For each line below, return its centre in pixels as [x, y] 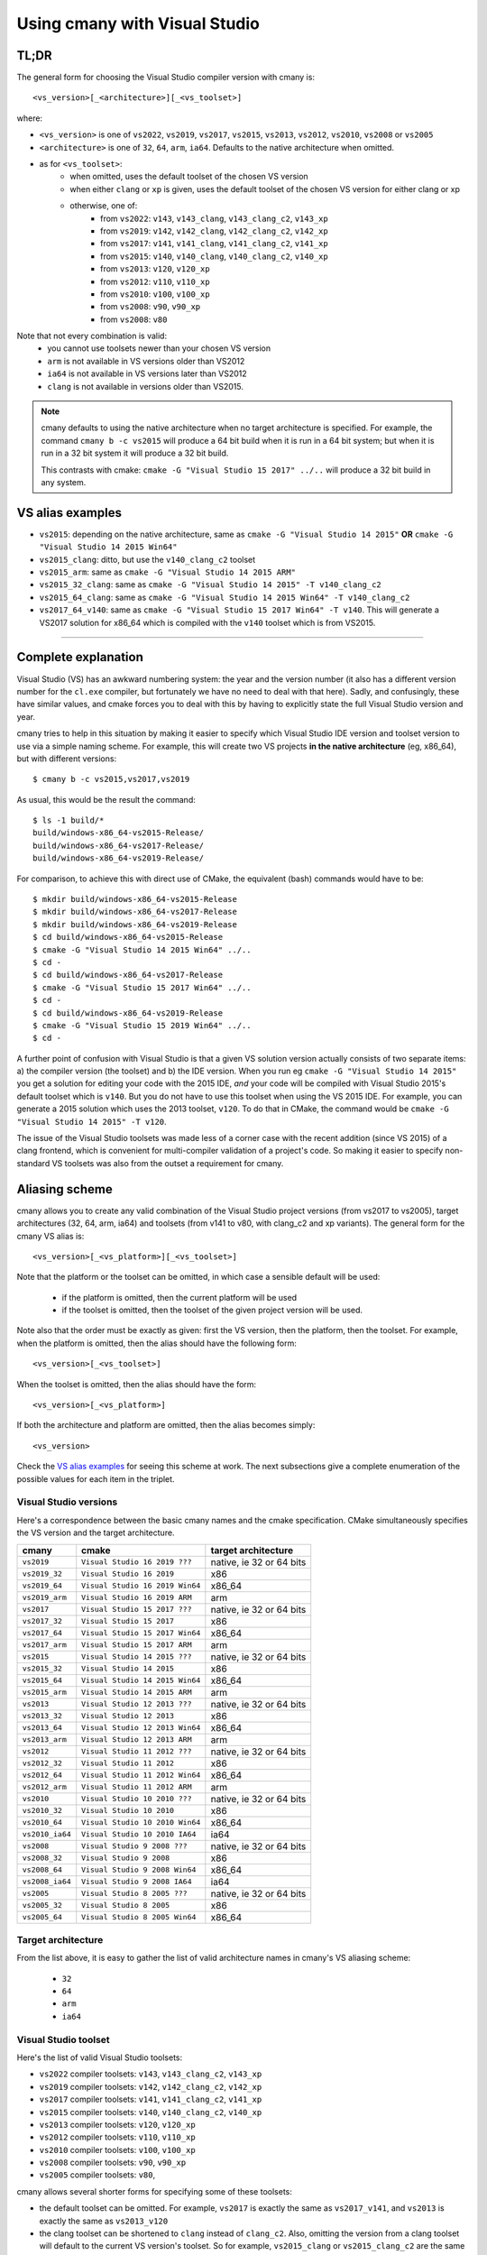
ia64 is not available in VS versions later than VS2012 [147, 373]
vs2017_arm [45, 1645]
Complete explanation [80, 657]
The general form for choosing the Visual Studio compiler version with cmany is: [166, 78]
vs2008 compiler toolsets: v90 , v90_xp [113, 2163]
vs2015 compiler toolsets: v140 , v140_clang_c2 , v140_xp [151, 2112]
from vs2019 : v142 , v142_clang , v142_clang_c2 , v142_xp [214, 231]
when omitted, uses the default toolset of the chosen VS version [189, 177]
